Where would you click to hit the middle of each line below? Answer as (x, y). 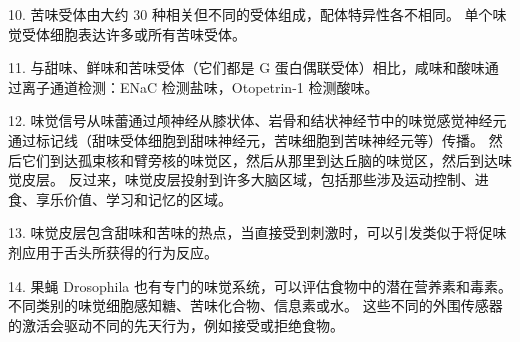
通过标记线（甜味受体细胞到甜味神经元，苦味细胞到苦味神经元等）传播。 (246, 139)
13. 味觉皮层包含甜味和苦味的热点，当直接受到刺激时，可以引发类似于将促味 (257, 232)
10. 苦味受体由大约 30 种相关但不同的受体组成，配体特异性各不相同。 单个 (250, 14)
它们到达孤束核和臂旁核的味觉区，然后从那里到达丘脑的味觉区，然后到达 (259, 159)
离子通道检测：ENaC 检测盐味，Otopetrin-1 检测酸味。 (200, 86)
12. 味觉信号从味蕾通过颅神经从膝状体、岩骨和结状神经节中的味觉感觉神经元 (257, 120)
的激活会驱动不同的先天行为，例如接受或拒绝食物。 (176, 324)
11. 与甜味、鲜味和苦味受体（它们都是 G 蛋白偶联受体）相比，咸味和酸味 (246, 67)
